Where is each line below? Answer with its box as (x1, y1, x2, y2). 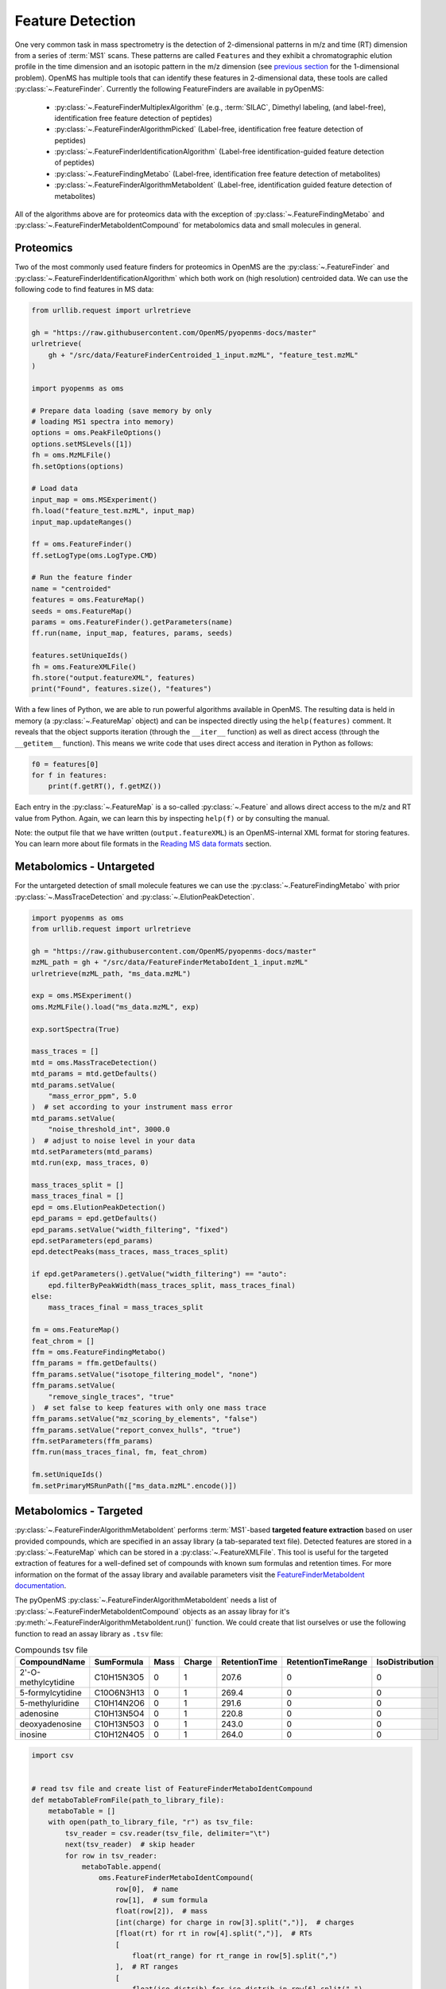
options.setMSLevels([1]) (31, 439, 133, 449)
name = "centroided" (31, 584, 111, 593)
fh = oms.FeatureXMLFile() (31, 662, 137, 671)
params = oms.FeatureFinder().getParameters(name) (31, 617, 234, 627)
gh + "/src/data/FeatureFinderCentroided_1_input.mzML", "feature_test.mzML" (48, 350, 359, 360)
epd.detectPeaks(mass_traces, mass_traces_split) (31, 1248, 229, 1256)
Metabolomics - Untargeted (14, 860, 155, 874)
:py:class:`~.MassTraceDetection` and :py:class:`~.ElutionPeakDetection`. (14, 892, 255, 901)
